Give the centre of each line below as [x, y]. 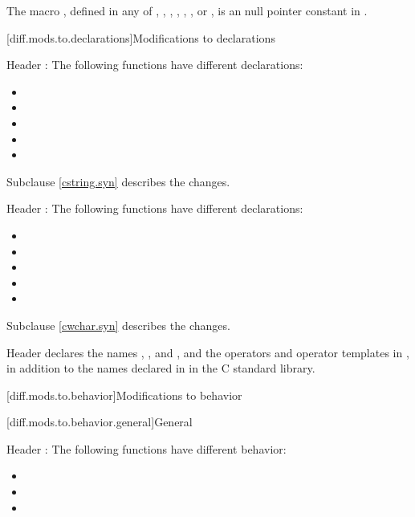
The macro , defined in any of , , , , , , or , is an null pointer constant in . [187, 10]
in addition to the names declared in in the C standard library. [161, 368]
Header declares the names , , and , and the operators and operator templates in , [208, 352]
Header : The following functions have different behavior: [146, 448]
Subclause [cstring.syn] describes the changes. [118, 181]
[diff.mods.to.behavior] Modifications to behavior [124, 395]
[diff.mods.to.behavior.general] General [100, 422]
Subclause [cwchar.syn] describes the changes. [118, 325]
